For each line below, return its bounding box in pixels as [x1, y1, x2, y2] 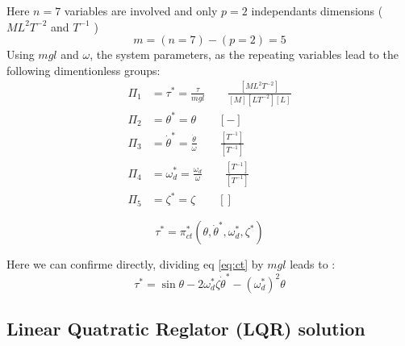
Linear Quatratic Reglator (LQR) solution [6, 316, 365, 341]
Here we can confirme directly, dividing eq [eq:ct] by [6, 256, 264, 273]
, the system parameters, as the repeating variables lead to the [90, 46, 399, 63]
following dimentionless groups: [6, 61, 161, 78]
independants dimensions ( [251, 2, 383, 19]
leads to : [290, 256, 336, 273]
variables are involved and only [64, 2, 218, 19]
